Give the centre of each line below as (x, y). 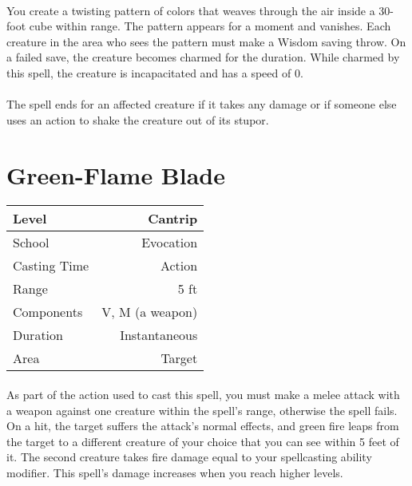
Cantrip (173, 219)
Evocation (170, 243)
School (31, 243)
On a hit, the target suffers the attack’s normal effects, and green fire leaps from (203, 426)
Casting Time (51, 266)
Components (48, 312)
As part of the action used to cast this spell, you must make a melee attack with (203, 395)
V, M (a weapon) (150, 312)
